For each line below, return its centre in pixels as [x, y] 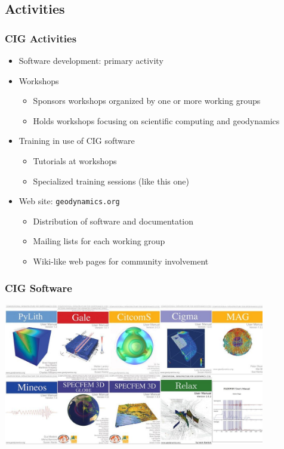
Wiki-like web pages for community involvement [121, 261]
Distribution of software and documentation [113, 221]
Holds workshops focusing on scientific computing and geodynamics [156, 120]
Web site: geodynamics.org [69, 201]
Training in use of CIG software [77, 141]
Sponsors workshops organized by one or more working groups [147, 101]
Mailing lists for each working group [99, 241]
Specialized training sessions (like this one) [111, 181]
